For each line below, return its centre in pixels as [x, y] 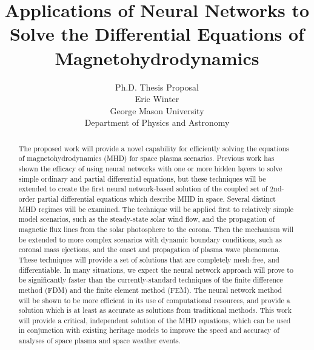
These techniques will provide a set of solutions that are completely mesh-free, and [149, 259]
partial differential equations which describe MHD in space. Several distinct [156, 198]
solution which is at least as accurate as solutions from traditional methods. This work [155, 310]
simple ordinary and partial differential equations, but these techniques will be [142, 178]
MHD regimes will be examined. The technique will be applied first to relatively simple [156, 209]
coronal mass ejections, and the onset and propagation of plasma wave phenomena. [149, 249]
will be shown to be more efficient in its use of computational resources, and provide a [154, 300]
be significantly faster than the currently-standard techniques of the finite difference [151, 280]
